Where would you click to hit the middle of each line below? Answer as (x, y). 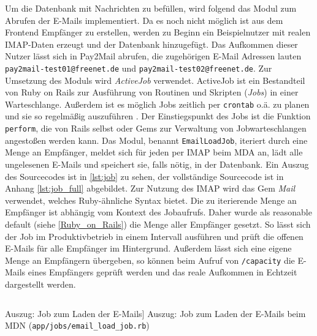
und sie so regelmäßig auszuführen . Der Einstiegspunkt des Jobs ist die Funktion (158, 116)
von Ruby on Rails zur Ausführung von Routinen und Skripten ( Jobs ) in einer (152, 92)
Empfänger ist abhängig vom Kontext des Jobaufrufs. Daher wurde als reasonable (158, 212)
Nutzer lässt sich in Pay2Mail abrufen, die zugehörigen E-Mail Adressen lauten (153, 56)
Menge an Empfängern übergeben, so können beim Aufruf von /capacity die (150, 260)
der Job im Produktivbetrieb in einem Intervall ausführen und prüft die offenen (154, 236)
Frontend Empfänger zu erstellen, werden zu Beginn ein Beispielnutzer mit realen (158, 32)
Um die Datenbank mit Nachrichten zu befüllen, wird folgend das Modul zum (151, 8)
